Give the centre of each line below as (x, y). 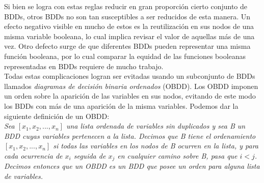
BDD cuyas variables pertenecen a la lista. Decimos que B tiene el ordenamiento (130, 135)
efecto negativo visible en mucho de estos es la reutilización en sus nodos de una (129, 26)
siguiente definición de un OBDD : (57, 116)
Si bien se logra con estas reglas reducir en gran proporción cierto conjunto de (126, 6)
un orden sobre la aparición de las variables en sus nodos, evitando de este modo (130, 96)
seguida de (90, 155)
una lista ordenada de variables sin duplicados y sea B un (156, 126)
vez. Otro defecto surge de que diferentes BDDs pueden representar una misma (127, 46)
